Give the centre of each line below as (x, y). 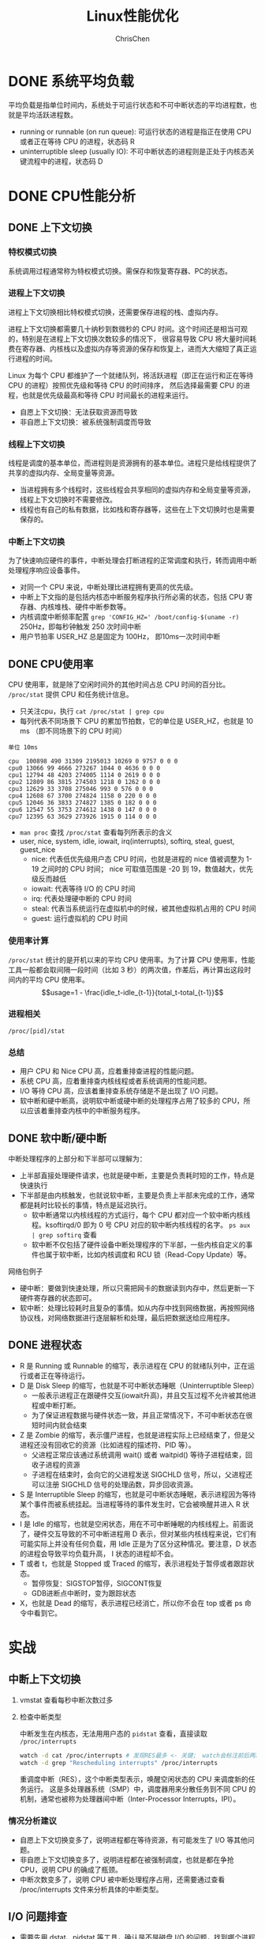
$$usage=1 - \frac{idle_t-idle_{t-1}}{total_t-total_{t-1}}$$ (132, 992)
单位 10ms (23, 748)
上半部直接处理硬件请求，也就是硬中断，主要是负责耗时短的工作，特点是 (137, 1175)
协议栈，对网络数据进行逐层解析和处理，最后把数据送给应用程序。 (127, 1317)
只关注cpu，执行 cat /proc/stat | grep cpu (91, 711)
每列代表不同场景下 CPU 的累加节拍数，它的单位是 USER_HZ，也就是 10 (136, 721)
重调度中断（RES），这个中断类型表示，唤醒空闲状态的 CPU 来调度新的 (134, 1779)
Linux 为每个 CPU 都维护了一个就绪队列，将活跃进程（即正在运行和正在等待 (131, 375)
